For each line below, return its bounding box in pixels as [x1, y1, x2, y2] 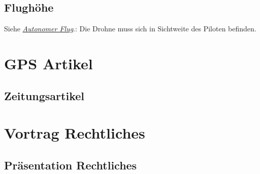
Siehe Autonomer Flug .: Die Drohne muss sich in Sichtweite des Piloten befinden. [4, 23, 256, 34]
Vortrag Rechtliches [4, 122, 145, 143]
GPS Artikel [4, 53, 93, 73]
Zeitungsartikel [4, 88, 84, 103]
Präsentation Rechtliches [4, 157, 137, 172]
